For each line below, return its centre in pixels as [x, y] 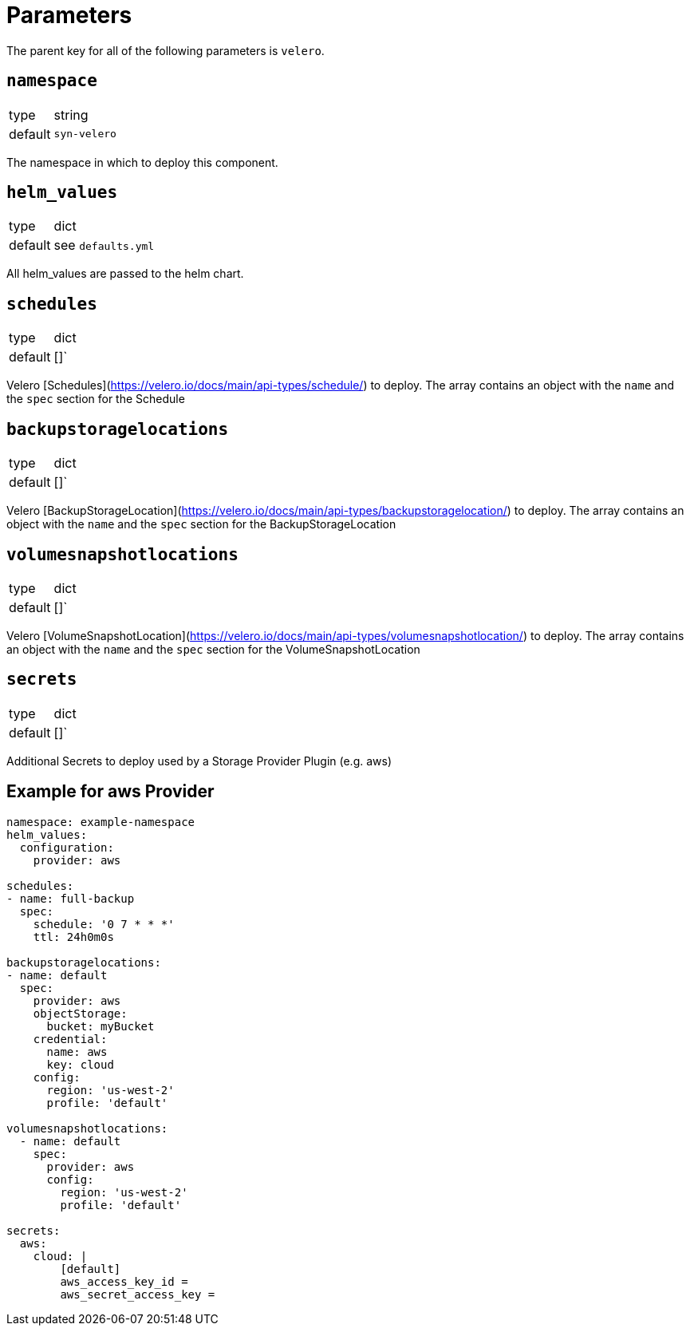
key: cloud [80, 1064]
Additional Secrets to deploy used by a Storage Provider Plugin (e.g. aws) [199, 761]
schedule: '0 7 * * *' [104, 924]
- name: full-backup [71, 898]
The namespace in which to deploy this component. [142, 162]
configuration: [67, 847]
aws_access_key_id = [124, 1281]
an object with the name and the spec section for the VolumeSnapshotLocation [213, 649]
